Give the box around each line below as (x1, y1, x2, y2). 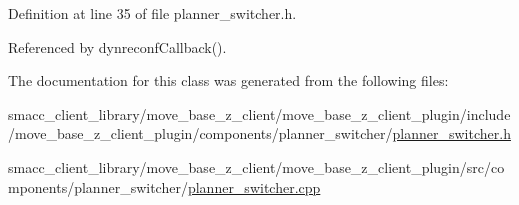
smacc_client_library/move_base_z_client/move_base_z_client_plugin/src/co (8, 156, 505, 177)
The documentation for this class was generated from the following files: (8, 70, 449, 91)
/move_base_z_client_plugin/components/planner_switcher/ (8, 123, 393, 144)
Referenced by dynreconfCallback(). (8, 36, 227, 57)
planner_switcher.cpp (187, 176, 321, 197)
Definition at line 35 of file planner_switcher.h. (8, 3, 297, 23)
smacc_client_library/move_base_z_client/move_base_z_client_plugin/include (8, 103, 511, 124)
